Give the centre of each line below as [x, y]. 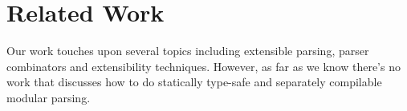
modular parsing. [49, 97]
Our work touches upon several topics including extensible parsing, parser [188, 51]
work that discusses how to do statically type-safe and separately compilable [194, 82]
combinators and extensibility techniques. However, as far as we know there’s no [203, 66]
